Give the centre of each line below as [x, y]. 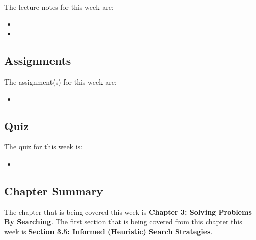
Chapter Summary [54, 190]
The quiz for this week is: [43, 147]
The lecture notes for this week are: [59, 7]
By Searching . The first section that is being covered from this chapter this [123, 222]
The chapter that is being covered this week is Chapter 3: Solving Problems [128, 212]
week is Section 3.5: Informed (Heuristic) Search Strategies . [108, 231]
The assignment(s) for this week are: [60, 81]
